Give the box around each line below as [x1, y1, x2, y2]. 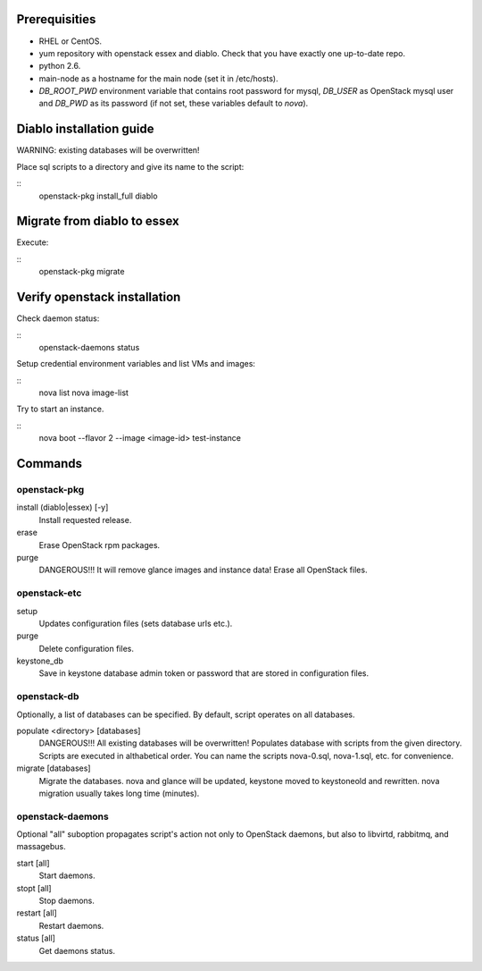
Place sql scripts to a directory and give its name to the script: [16, 161, 245, 172]
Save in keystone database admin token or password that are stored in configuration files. [38, 668, 370, 679]
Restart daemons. [38, 920, 104, 931]
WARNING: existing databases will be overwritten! [16, 145, 200, 156]
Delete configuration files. [38, 643, 134, 654]
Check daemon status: [16, 313, 100, 324]
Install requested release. [38, 514, 132, 525]
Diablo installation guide [16, 122, 155, 137]
